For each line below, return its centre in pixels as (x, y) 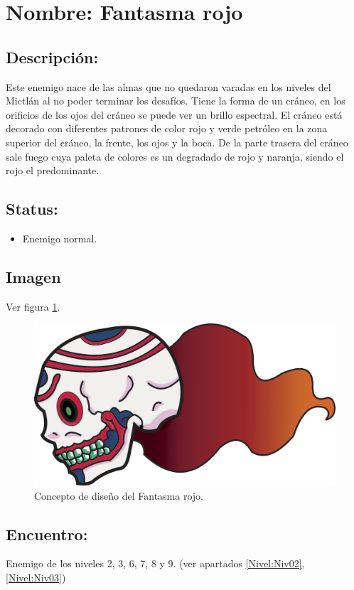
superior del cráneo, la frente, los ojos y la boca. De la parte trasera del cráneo (177, 142)
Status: (32, 209)
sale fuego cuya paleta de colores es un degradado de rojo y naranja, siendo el (175, 156)
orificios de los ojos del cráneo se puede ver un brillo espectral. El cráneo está (174, 114)
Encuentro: (47, 533)
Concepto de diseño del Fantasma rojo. (119, 495)
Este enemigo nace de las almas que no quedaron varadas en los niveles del (168, 86)
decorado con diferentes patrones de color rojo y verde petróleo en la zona (167, 128)
